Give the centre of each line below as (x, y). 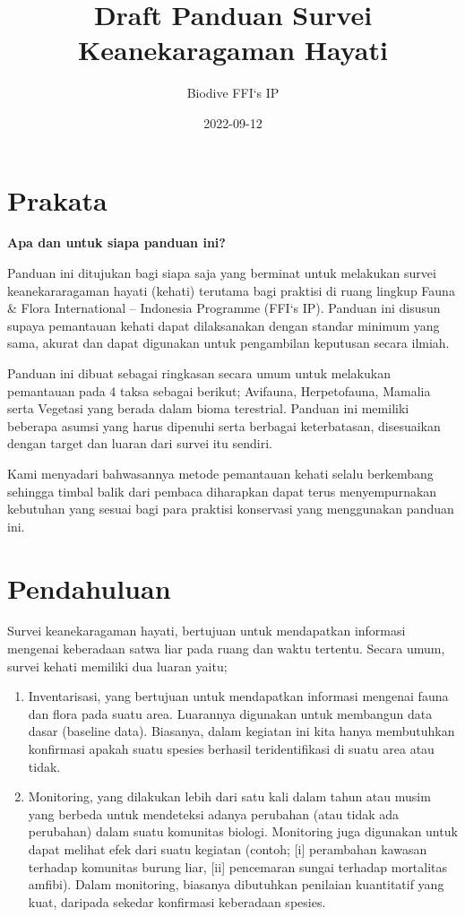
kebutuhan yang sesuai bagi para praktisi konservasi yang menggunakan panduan (231, 509)
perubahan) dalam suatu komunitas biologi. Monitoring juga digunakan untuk (243, 831)
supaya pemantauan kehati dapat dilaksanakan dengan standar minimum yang (224, 325)
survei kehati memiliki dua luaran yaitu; (117, 666)
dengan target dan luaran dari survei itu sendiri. (140, 443)
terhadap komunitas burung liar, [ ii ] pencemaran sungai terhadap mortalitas (238, 866)
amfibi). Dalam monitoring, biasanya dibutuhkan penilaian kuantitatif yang (236, 884)
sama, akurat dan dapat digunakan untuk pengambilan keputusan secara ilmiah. (228, 343)
